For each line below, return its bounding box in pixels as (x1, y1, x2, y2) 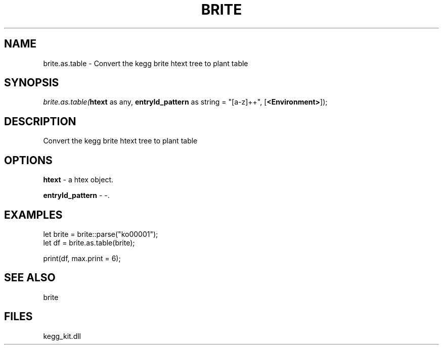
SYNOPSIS (4, 76, 59, 89)
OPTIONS (4, 154, 53, 167)
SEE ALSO (4, 271, 56, 284)
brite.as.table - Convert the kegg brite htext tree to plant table (43, 59, 248, 68)
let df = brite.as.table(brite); (43, 238, 135, 247)
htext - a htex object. (43, 175, 114, 184)
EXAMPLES (4, 208, 63, 221)
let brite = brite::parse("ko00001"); (43, 229, 158, 238)
